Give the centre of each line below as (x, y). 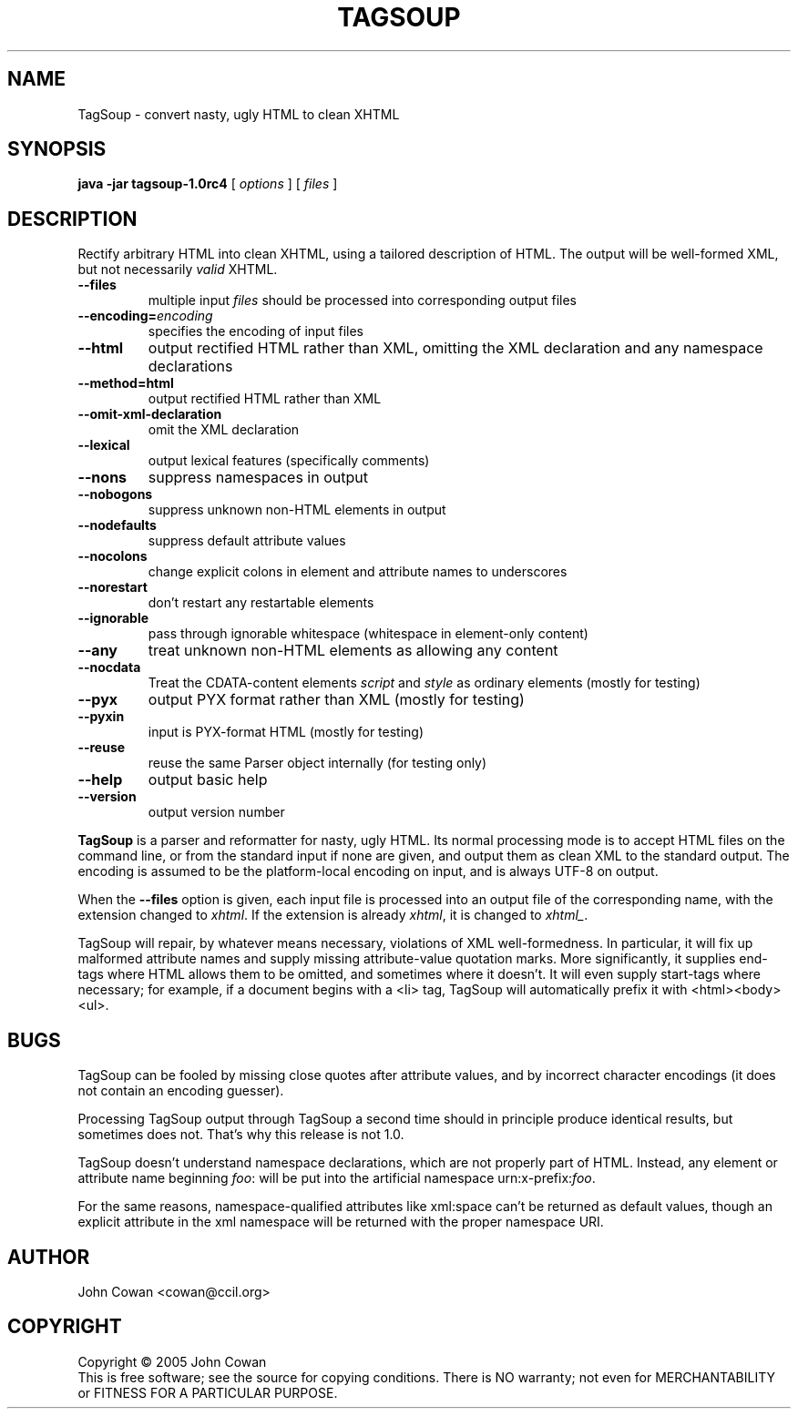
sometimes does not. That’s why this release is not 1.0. (241, 1135)
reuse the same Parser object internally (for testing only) (317, 763)
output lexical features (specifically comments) (289, 461)
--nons (102, 478)
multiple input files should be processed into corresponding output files (362, 301)
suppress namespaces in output (258, 478)
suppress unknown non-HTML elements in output (297, 510)
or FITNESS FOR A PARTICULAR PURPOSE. (208, 1392)
